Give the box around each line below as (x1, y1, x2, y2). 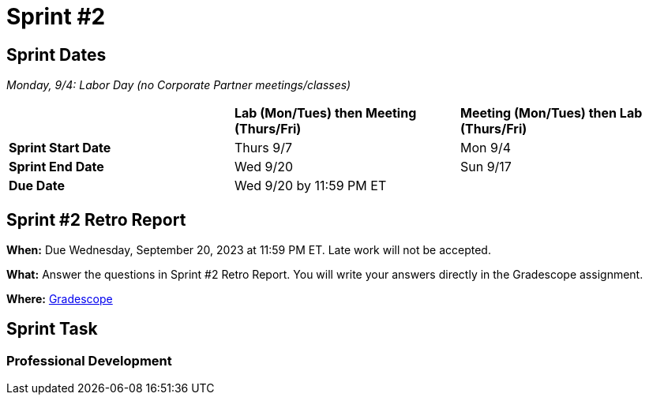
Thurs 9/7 (234, 140, 292, 156)
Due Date (9, 178, 65, 194)
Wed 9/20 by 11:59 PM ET (234, 178, 387, 194)
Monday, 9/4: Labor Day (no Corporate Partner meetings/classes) (6, 78, 351, 92)
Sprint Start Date (9, 140, 111, 156)
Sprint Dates (6, 44, 107, 65)
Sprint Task (6, 319, 98, 339)
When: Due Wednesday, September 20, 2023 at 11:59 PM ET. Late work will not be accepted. (6, 243, 491, 257)
